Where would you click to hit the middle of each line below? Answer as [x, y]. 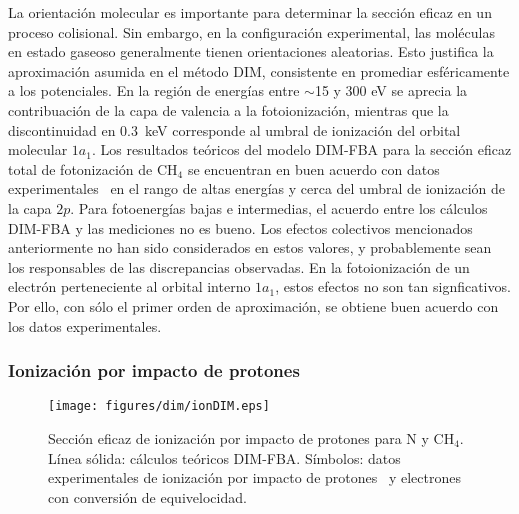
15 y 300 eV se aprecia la [391, 90]
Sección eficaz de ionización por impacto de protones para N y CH [251, 437]
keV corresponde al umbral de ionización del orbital [303, 129]
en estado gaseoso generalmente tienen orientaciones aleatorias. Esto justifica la [251, 51]
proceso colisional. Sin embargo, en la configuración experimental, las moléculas [251, 31]
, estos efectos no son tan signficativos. [393, 286]
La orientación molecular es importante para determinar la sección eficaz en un [250, 12]
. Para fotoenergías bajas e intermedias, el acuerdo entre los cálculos [279, 207]
